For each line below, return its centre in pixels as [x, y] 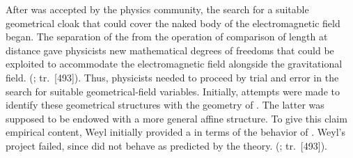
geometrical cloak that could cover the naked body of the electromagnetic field [173, 23]
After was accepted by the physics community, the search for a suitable [157, 9]
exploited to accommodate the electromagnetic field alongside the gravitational [174, 64]
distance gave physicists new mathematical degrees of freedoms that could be [170, 50]
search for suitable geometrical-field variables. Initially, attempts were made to [173, 91]
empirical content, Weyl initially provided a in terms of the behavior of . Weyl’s [176, 132]
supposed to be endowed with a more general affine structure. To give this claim [176, 118]
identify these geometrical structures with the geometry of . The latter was [165, 105]
